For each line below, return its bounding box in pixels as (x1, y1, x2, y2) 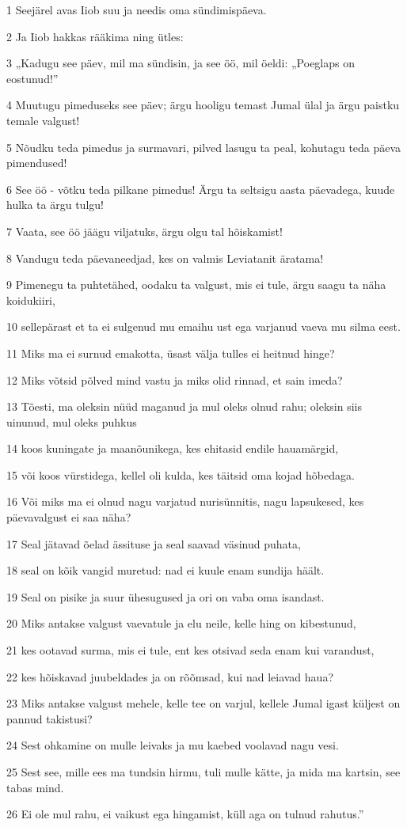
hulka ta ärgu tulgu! (6, 196, 104, 213)
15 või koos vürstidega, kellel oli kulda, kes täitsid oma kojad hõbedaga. (6, 466, 355, 483)
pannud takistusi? (6, 710, 93, 726)
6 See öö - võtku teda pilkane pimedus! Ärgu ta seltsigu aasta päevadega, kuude (6, 180, 395, 197)
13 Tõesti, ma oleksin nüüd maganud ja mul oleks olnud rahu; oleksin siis (6, 398, 362, 415)
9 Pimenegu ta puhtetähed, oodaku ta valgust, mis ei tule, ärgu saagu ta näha (6, 276, 386, 293)
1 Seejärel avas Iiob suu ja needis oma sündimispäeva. (6, 2, 267, 17)
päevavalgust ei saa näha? (6, 509, 131, 525)
